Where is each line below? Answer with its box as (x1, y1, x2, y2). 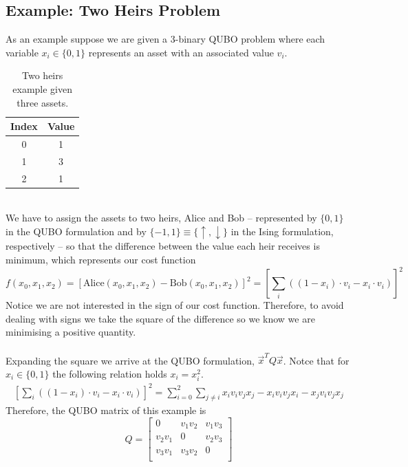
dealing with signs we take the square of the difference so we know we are (6, 311, 315, 325)
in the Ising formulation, (230, 224, 334, 238)
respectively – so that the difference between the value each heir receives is (6, 239, 320, 253)
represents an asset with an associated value (88, 45, 274, 59)
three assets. (17, 95, 69, 109)
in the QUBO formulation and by (6, 224, 147, 238)
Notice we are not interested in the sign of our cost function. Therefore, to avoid (6, 298, 344, 312)
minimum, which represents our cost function (6, 252, 196, 267)
